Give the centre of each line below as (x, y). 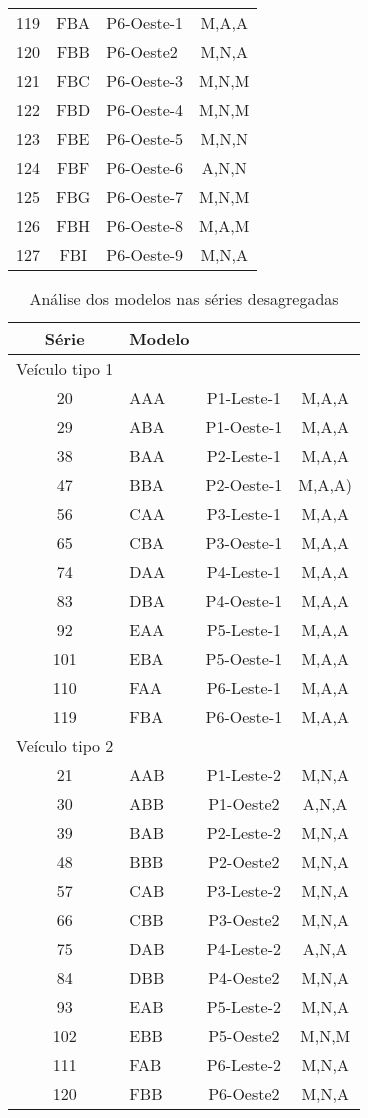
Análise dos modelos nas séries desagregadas (184, 298)
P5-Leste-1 (244, 629)
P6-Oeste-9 (145, 254)
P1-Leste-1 (244, 397)
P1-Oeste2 (244, 803)
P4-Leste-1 (244, 571)
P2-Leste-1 (244, 455)
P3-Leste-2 (244, 890)
